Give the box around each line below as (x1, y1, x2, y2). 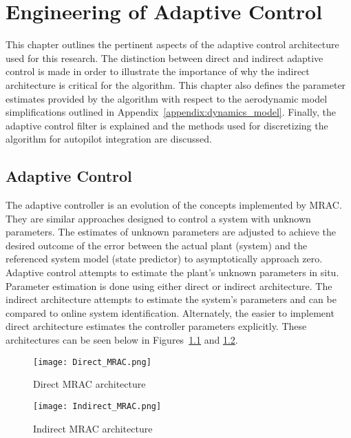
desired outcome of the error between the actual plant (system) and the (6, 238, 308, 252)
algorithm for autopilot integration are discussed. (6, 132, 212, 146)
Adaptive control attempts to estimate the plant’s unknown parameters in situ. (6, 265, 339, 280)
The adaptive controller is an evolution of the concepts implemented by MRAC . (6, 198, 342, 212)
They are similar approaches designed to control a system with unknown (6, 211, 311, 225)
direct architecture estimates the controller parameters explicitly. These (6, 319, 307, 333)
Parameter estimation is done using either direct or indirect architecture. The (6, 278, 332, 293)
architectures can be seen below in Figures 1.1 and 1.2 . (6, 333, 238, 347)
